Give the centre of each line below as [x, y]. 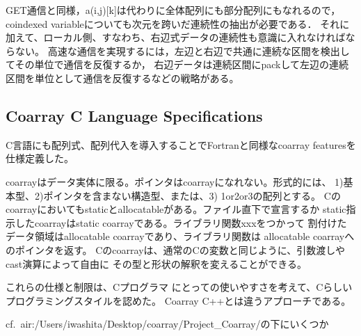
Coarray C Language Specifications [134, 115]
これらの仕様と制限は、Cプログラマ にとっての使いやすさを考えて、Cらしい [179, 287]
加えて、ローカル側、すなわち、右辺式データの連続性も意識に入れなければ [176, 37]
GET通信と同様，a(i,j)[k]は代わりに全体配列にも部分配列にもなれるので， [173, 10]
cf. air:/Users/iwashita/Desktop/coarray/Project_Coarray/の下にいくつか [167, 324]
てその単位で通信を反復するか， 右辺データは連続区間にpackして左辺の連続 [177, 64]
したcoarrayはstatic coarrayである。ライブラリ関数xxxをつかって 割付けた [181, 222]
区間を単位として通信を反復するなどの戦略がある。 [122, 78]
